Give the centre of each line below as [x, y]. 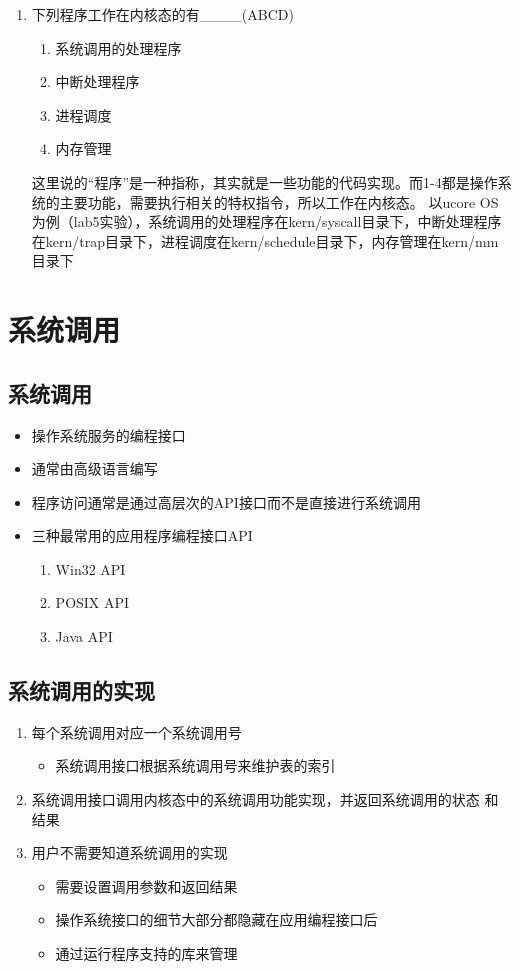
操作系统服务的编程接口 [108, 434]
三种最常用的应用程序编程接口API [142, 535]
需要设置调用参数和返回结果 [146, 885]
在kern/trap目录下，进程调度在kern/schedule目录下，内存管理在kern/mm [265, 240]
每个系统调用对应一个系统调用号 [136, 731]
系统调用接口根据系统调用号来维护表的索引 [195, 765]
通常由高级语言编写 [94, 468]
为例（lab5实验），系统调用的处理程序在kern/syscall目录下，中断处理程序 [266, 221]
